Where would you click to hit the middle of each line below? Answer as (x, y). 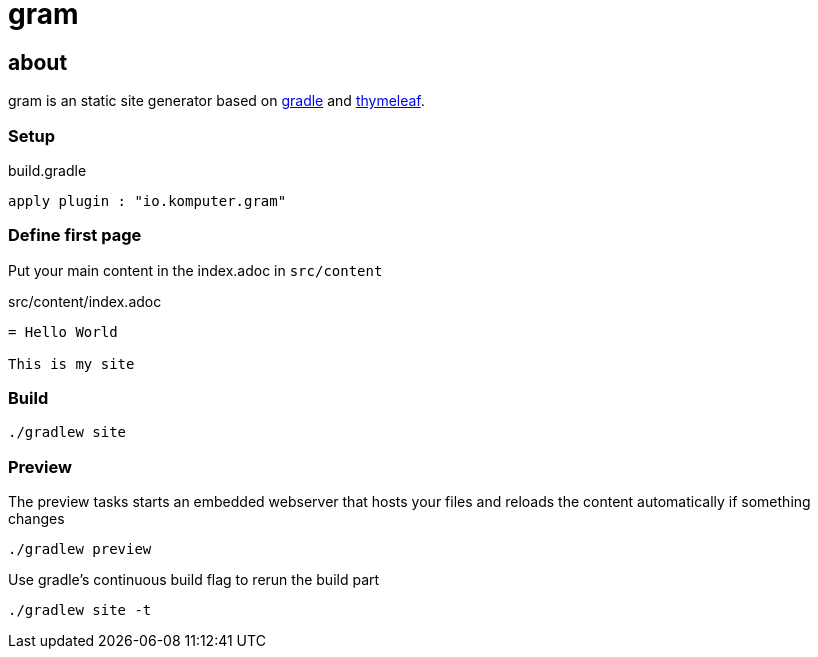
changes (36, 519)
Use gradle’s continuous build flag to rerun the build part (194, 580)
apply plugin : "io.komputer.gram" (147, 200)
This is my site (71, 363)
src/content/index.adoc (85, 301)
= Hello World (63, 331)
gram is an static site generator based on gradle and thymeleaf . (216, 101)
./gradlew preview (80, 549)
